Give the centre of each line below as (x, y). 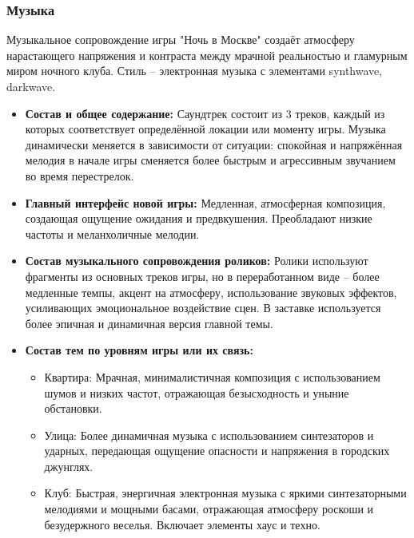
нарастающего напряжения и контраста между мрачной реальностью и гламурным (207, 55)
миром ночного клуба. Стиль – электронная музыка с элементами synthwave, (195, 71)
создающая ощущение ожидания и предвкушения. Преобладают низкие (199, 218)
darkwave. (31, 86)
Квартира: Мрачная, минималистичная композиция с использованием (212, 376)
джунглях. (69, 466)
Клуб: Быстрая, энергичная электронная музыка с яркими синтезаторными (225, 493)
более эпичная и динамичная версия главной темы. (149, 323)
